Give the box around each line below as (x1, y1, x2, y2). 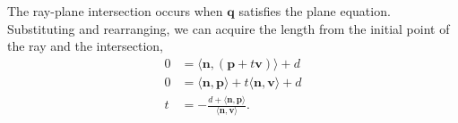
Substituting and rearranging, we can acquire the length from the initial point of (7, 19, 450, 37)
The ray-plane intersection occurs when (7, 2, 223, 20)
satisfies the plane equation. (238, 2, 391, 20)
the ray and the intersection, (7, 37, 163, 55)
